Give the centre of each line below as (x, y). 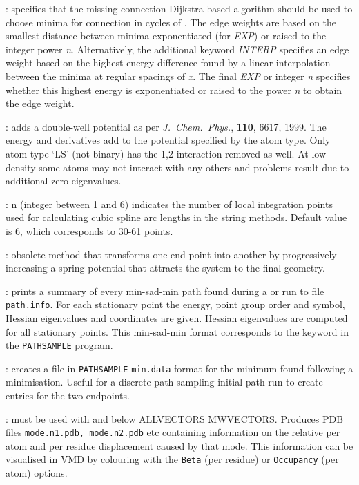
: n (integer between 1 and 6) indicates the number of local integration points (169, 203)
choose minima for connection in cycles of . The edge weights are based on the (171, 22)
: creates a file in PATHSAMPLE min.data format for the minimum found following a (179, 368)
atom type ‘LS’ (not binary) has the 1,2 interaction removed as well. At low (166, 153)
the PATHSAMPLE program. (59, 345)
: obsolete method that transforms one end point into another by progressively (171, 254)
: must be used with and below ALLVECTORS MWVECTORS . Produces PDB (175, 418)
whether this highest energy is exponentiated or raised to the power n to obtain (174, 89)
